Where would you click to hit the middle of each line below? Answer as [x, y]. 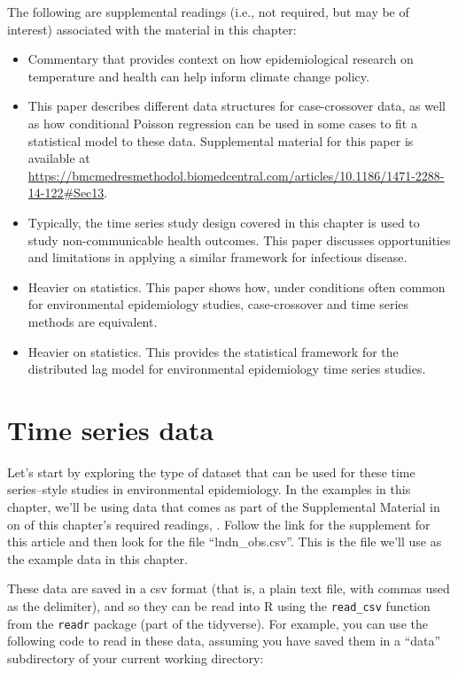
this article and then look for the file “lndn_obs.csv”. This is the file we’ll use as [225, 541]
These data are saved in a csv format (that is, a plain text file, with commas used [229, 588]
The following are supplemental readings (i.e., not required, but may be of [208, 12]
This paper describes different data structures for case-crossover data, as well [237, 106]
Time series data [111, 429]
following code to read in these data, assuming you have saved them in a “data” [224, 641]
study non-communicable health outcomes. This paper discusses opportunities [239, 240]
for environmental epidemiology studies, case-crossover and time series [218, 304]
